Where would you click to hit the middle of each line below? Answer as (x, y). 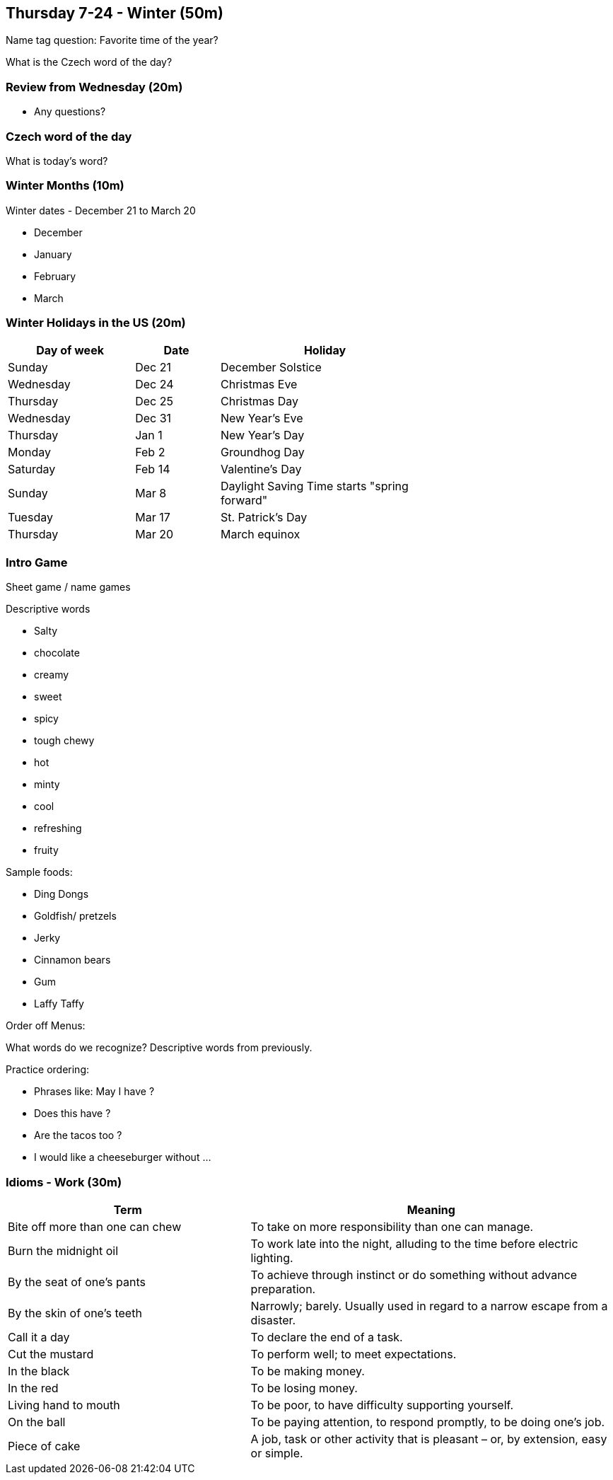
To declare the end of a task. (327, 1337)
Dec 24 (154, 385)
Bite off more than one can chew (95, 1226)
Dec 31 (153, 418)
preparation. (283, 1289)
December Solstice (271, 368)
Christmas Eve (259, 385)
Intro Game (37, 562)
